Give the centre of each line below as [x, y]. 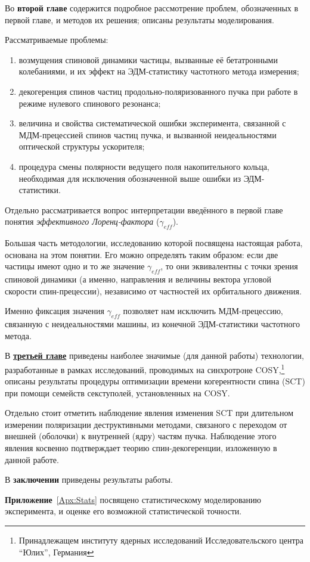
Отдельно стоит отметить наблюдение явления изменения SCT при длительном [149, 413]
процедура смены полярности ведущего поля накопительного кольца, [144, 166]
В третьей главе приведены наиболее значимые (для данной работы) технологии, [154, 355]
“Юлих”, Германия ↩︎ [56, 552]
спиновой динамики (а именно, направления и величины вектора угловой [138, 279]
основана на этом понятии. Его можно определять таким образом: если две [142, 254]
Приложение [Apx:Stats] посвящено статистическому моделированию [133, 499]
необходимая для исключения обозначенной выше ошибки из [130, 178]
